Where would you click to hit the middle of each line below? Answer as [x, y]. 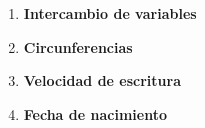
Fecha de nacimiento [95, 113]
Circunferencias [78, 46]
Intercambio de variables [110, 13]
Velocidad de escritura [102, 80]
